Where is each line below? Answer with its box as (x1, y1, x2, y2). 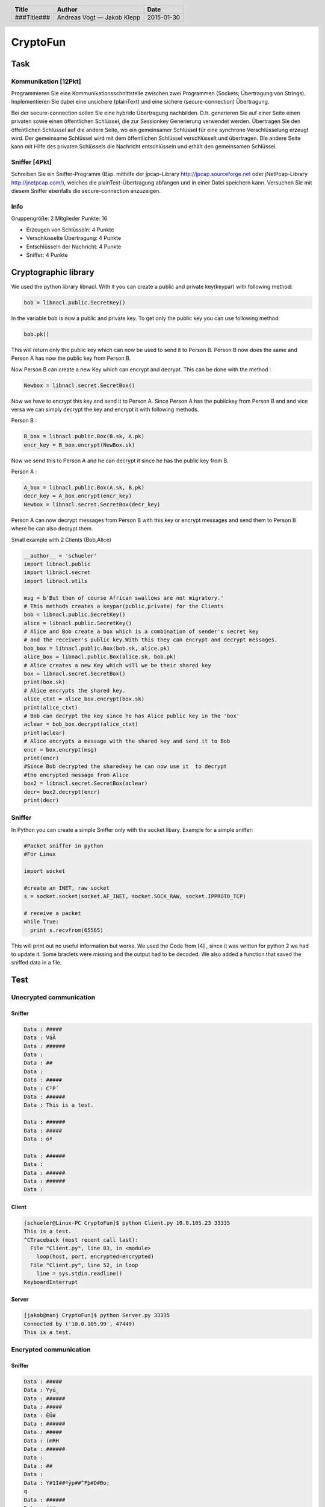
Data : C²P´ (23, 1085, 60, 1092)
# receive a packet (23, 910, 81, 916)
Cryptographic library (11, 267, 94, 277)
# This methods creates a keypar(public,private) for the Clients (23, 603, 224, 609)
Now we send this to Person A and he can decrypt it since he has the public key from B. (11, 457, 229, 464)
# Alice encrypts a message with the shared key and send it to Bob (23, 738, 231, 744)
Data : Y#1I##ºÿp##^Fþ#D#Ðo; (23, 1479, 110, 1486)
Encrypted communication (11, 1345, 91, 1354)
